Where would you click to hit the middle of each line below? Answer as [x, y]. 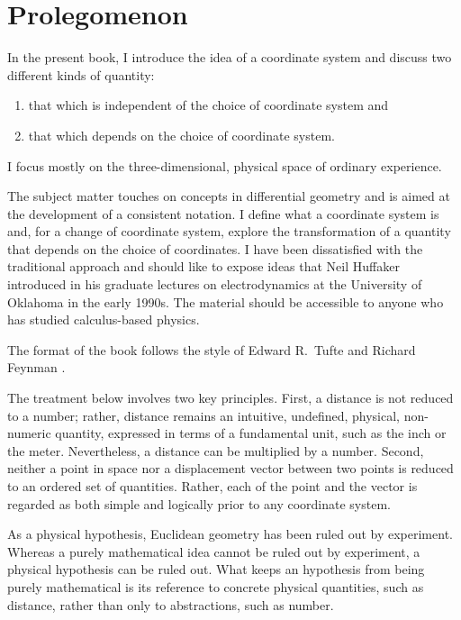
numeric [29, 433]
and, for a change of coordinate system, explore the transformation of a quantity [229, 231]
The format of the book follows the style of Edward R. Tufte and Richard [212, 349]
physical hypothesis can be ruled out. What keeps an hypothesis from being [216, 569]
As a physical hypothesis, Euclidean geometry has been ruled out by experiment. [230, 534]
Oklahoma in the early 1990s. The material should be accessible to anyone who [226, 301]
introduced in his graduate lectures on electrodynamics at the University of [215, 284]
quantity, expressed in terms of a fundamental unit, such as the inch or [251, 433]
